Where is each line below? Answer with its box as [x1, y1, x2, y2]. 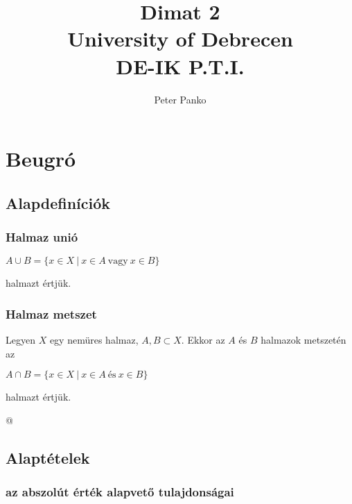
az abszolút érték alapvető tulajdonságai [6, 483, 234, 501]
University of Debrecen [67, 24, 293, 53]
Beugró [6, 144, 76, 173]
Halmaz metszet [6, 305, 97, 322]
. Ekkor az [181, 333, 225, 347]
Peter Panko [154, 92, 206, 106]
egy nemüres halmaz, [49, 333, 139, 347]
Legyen [6, 333, 35, 347]
